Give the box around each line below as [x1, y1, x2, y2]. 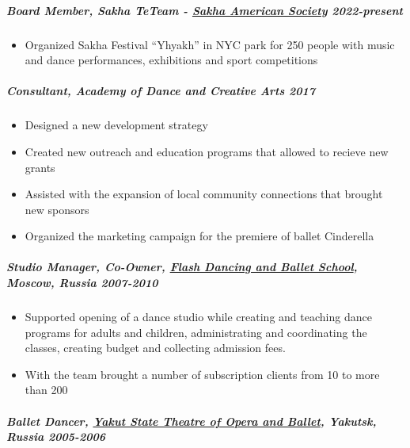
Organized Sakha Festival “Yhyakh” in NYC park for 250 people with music [25, 36, 395, 52]
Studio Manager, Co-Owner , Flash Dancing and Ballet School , [6, 258, 358, 275]
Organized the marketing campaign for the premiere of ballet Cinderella [25, 228, 374, 244]
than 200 [25, 381, 68, 398]
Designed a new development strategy [25, 117, 208, 133]
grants [25, 159, 55, 175]
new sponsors [25, 201, 89, 217]
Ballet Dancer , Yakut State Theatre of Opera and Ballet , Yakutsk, [6, 412, 377, 429]
